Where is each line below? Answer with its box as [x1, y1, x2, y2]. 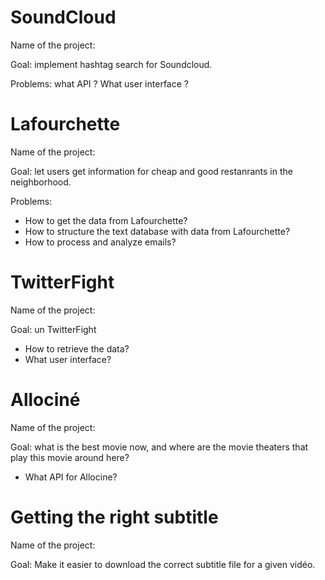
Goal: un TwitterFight [10, 323, 97, 335]
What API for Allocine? [24, 471, 118, 483]
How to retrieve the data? [24, 342, 130, 355]
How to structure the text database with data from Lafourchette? [24, 225, 291, 237]
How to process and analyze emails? [24, 236, 177, 248]
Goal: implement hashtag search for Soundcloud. [10, 58, 213, 70]
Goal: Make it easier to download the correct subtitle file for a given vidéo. [10, 558, 316, 570]
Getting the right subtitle [10, 506, 219, 528]
